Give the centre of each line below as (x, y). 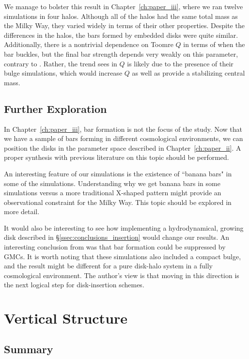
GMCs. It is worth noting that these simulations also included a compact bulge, (123, 256)
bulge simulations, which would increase (63, 73)
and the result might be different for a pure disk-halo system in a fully (108, 266)
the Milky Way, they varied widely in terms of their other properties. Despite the (124, 25)
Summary (29, 349)
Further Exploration (55, 108)
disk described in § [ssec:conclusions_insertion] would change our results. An (117, 237)
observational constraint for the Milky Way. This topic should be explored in (118, 202)
